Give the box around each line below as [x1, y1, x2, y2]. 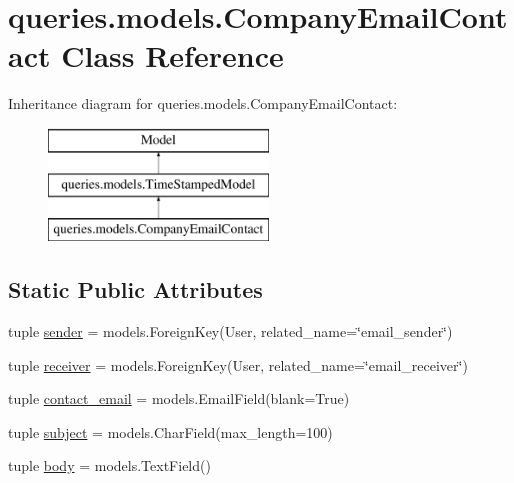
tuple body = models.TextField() [8, 455, 211, 476]
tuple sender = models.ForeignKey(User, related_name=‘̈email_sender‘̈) [8, 321, 453, 342]
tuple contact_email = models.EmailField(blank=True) [8, 388, 350, 409]
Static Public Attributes [8, 274, 263, 305]
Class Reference [61, 35, 284, 76]
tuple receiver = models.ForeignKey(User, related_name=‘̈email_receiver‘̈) [8, 354, 468, 375]
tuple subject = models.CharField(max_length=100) [8, 421, 333, 442]
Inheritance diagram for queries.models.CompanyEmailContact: [8, 93, 398, 114]
